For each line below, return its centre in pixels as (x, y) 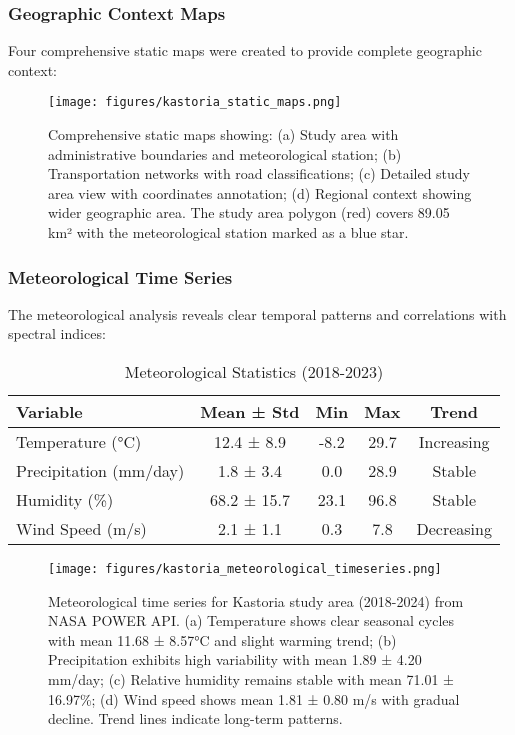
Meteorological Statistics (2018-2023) (254, 372)
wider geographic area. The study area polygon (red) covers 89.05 (249, 212)
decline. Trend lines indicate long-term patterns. (195, 718)
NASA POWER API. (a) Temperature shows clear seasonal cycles (251, 620)
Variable (49, 412)
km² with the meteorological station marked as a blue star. (228, 232)
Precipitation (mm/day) (100, 471)
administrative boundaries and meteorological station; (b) (225, 153)
